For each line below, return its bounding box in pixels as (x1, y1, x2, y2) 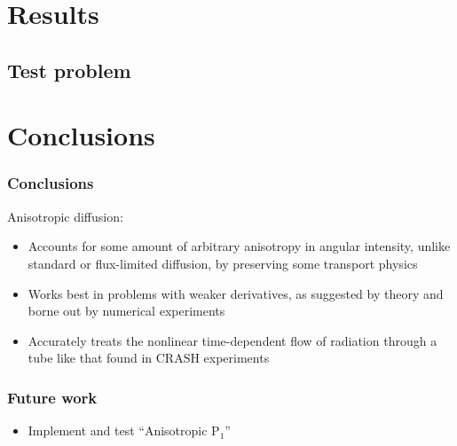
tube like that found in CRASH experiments (28, 348, 270, 367)
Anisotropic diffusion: (7, 207, 123, 225)
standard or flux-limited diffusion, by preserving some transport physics (28, 254, 418, 272)
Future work (7, 386, 98, 408)
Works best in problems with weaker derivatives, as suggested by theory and (28, 284, 444, 302)
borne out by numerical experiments (28, 301, 225, 320)
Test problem (7, 56, 131, 83)
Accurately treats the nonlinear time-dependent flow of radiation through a (28, 331, 437, 349)
